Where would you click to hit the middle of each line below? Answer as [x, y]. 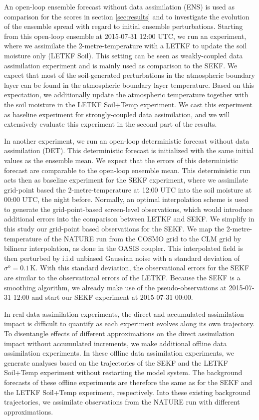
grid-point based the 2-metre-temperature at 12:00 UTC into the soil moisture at [128, 189]
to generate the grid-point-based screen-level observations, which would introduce [128, 209]
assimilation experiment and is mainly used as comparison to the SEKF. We [121, 65]
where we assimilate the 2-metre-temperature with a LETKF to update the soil [126, 46]
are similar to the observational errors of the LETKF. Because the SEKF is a [122, 278]
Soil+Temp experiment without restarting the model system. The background [123, 372]
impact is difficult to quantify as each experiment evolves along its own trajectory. [129, 323]
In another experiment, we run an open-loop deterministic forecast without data [127, 140]
